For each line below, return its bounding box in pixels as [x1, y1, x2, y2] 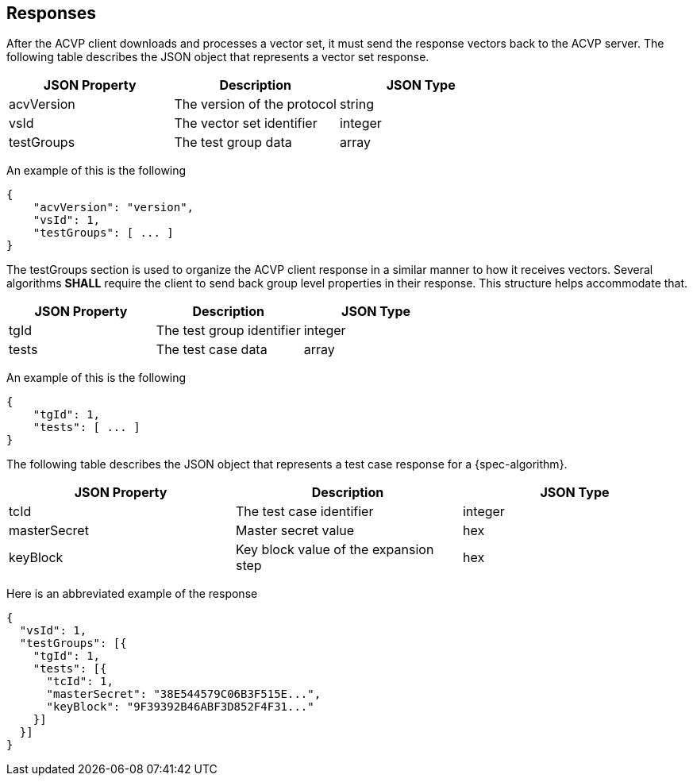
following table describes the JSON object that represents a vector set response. [6, 50, 429, 64]
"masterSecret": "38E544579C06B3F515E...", [46, 688, 321, 701]
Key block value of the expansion [235, 541, 434, 558]
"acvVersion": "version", [33, 201, 194, 214]
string [339, 96, 374, 113]
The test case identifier [235, 503, 374, 520]
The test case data [156, 341, 268, 358]
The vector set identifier [174, 115, 318, 132]
